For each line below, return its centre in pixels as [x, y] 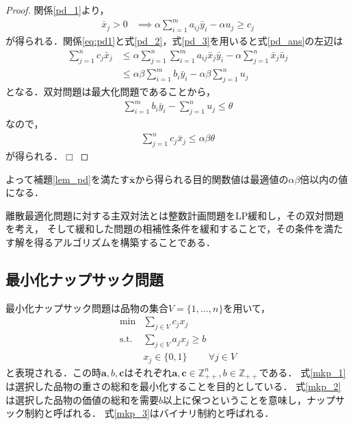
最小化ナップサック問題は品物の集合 [87, 307]
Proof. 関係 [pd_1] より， [57, 10]
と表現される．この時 [53, 372]
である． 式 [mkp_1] [302, 372]
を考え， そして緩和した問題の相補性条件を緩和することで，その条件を [165, 229]
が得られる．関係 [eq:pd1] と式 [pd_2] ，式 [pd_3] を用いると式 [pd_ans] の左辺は [174, 40]
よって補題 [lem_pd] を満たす [67, 179]
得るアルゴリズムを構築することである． [125, 242]
